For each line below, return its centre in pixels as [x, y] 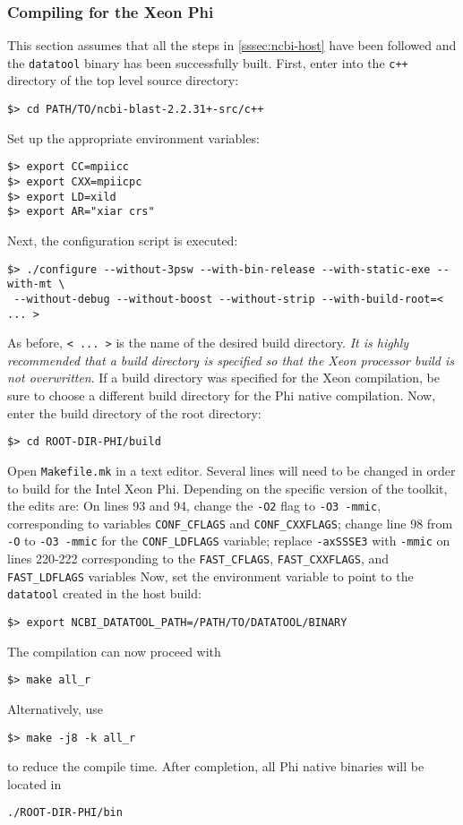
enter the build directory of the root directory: [134, 412]
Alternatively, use [56, 708]
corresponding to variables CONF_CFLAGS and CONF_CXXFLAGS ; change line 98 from [230, 523]
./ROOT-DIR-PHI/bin [65, 813]
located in [34, 783]
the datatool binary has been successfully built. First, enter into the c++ [208, 62]
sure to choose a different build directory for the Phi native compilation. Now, [222, 395]
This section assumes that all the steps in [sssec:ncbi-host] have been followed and [232, 45]
